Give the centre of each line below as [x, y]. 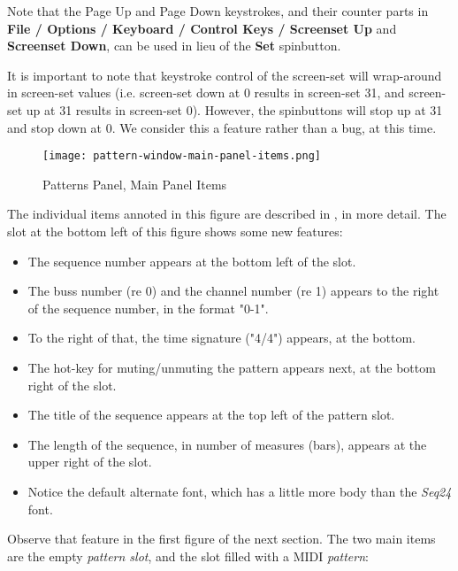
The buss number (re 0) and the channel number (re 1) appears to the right [233, 291]
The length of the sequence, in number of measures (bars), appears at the [227, 444]
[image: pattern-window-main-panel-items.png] [182, 156]
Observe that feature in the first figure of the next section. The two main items [221, 539]
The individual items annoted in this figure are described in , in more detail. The [227, 214]
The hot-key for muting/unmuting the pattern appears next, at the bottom [232, 367]
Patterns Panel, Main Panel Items [135, 184]
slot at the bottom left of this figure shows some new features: [175, 231]
